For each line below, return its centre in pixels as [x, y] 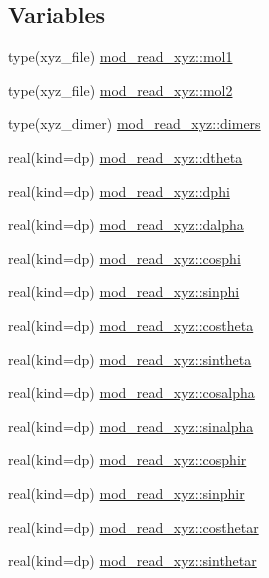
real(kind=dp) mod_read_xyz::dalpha [126, 224]
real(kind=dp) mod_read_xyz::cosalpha [131, 392]
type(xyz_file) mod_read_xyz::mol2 [120, 89]
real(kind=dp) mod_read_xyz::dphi [119, 190]
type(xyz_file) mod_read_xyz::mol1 [120, 56]
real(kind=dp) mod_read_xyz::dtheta [125, 156]
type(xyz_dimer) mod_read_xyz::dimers [134, 123]
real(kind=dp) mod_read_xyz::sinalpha [131, 425]
